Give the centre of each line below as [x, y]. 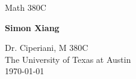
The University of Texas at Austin [68, 59]
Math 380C [26, 7]
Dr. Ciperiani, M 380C [47, 48]
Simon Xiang [32, 27]
